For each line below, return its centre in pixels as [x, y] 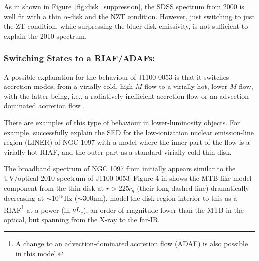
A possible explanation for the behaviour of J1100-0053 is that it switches [117, 76]
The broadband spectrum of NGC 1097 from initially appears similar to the [120, 168]
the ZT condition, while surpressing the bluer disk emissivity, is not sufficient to [126, 26]
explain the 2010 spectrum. [45, 36]
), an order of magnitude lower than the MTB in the [163, 210]
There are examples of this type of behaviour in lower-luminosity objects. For [122, 122]
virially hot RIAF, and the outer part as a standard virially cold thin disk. [118, 151]
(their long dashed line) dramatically [193, 188]
